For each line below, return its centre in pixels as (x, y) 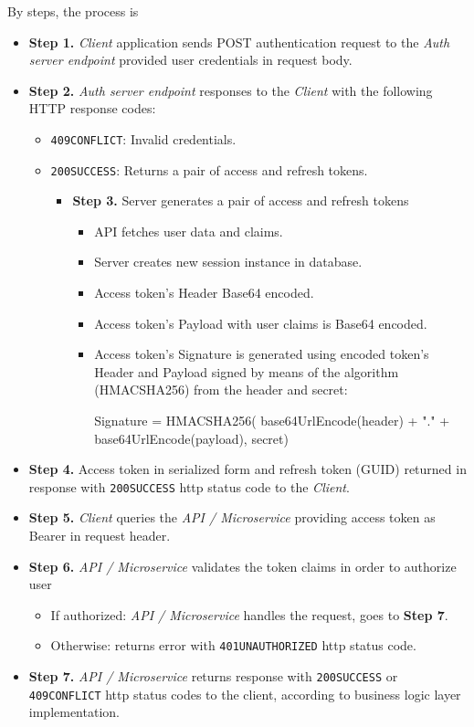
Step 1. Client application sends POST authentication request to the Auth (239, 42)
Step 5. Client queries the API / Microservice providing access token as (232, 517)
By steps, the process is (73, 11)
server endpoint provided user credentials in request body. (190, 60)
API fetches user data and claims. (189, 231)
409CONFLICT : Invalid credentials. (143, 138)
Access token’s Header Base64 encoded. (204, 293)
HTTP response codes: (92, 108)
